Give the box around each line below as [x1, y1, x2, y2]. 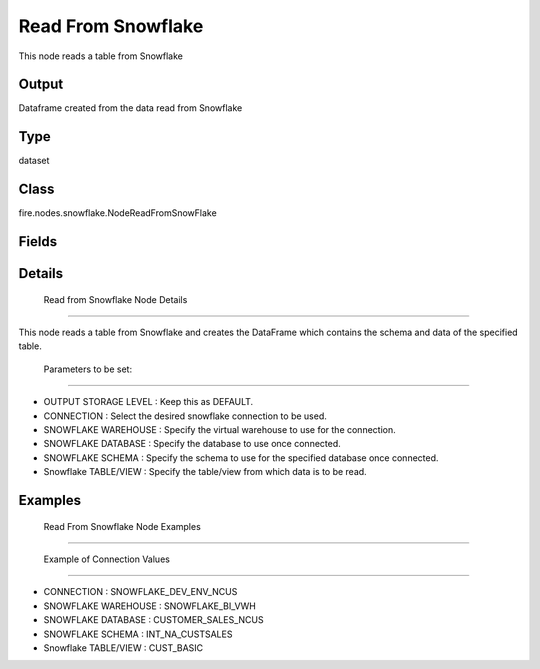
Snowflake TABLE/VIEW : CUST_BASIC [43, 641, 204, 654]
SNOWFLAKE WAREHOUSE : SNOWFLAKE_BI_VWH [43, 600, 257, 612]
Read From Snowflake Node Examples [43, 520, 202, 532]
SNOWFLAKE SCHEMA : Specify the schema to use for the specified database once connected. [43, 451, 439, 464]
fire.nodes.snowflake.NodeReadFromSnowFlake [18, 207, 217, 219]
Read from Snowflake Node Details [43, 293, 188, 305]
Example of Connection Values [43, 553, 170, 565]
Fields [18, 233, 58, 250]
